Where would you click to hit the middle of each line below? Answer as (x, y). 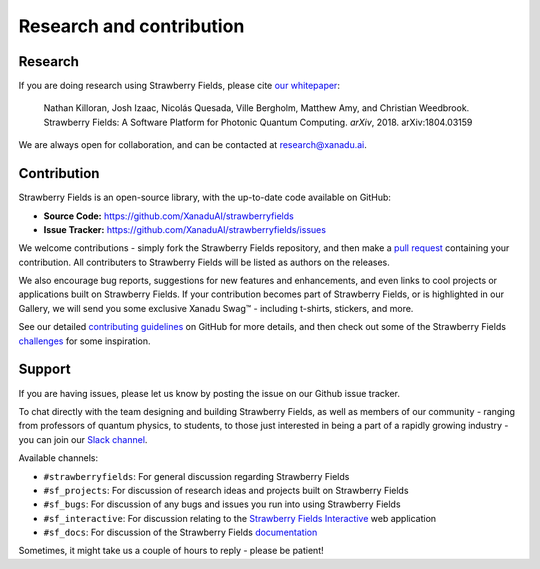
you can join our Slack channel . (83, 439)
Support (44, 369)
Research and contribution (131, 26)
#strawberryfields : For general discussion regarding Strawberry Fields (196, 476)
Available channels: (58, 458)
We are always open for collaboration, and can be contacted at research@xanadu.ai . (192, 145)
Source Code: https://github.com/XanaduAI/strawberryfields (168, 216)
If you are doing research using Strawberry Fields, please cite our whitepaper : (179, 86)
